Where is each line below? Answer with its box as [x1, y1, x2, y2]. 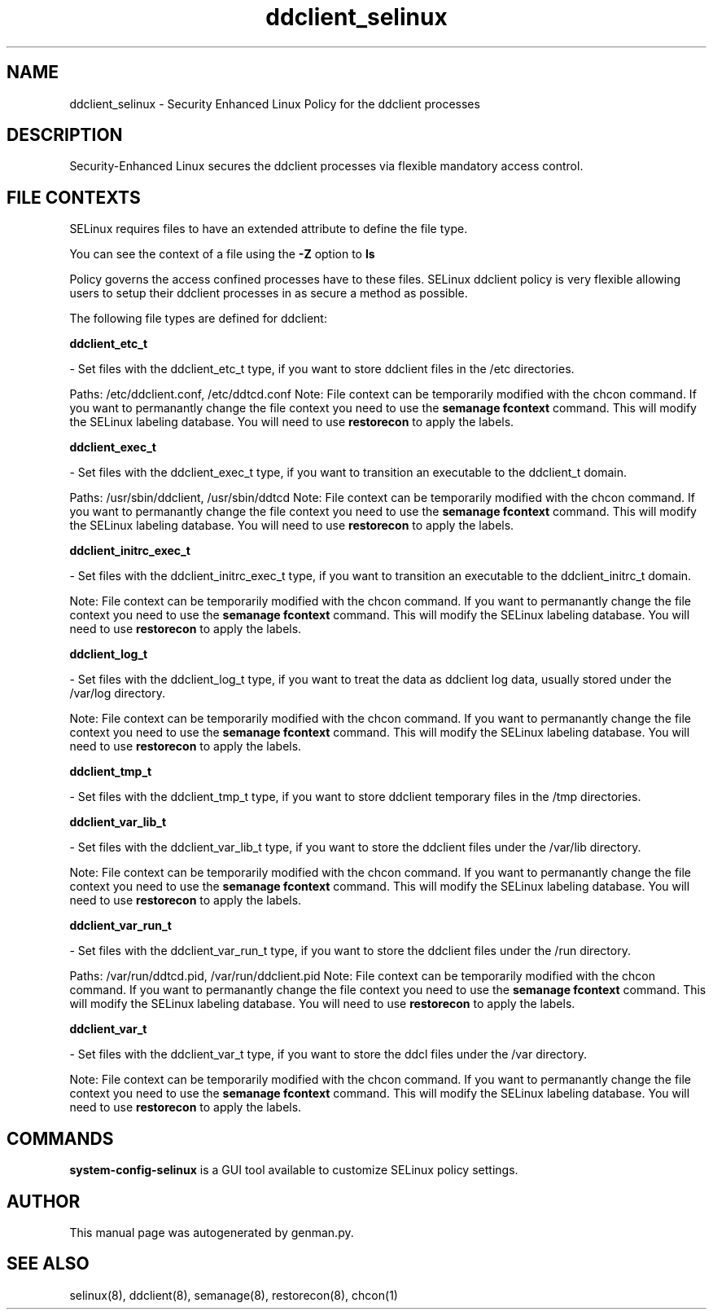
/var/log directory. [69, 686, 166, 701]
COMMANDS [7, 1128, 114, 1149]
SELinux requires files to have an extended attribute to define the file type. [69, 222, 468, 236]
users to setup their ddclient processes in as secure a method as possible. [69, 286, 468, 301]
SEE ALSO [7, 1253, 90, 1274]
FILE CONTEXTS [7, 187, 141, 208]
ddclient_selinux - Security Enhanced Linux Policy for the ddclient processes [69, 96, 480, 111]
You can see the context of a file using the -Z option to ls [69, 247, 375, 262]
